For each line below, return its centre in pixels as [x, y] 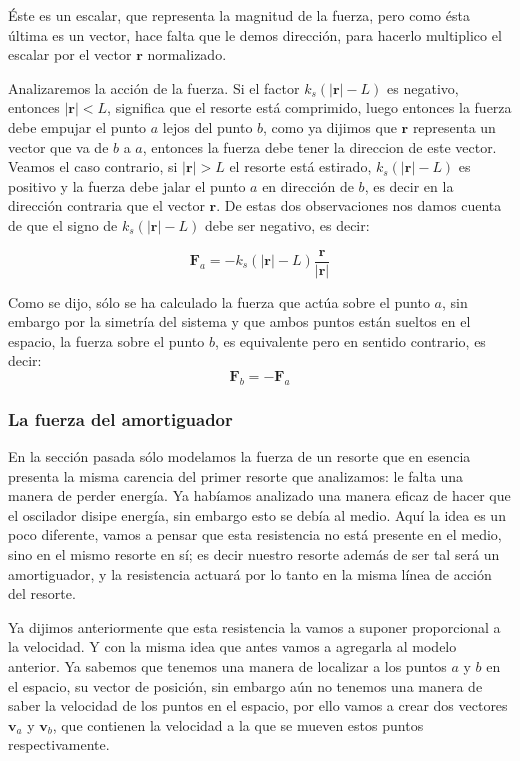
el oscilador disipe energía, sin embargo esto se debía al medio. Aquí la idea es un [257, 514]
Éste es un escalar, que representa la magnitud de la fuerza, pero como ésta [239, 15]
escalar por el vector [70, 54]
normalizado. [187, 54]
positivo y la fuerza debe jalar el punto [127, 185]
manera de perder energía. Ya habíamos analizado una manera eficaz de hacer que [259, 495]
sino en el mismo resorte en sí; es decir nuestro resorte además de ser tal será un [254, 553]
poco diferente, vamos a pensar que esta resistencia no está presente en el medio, [255, 534]
